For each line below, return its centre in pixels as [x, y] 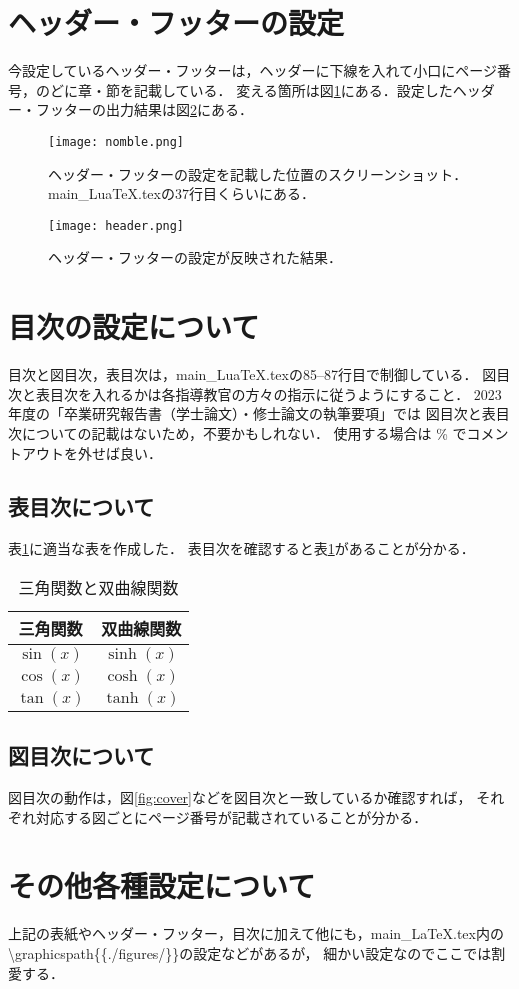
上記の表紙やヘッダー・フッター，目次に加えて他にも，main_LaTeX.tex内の [256, 933]
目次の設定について [134, 326]
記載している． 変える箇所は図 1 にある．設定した [293, 89]
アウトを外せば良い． [91, 452]
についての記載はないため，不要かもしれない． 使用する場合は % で [244, 432]
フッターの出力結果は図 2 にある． [144, 109]
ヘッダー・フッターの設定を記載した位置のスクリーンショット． [258, 173]
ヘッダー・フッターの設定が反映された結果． [195, 257]
